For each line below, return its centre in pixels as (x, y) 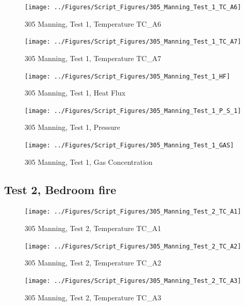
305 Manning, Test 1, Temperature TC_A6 (93, 23)
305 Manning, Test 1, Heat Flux (75, 93)
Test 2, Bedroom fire (60, 189)
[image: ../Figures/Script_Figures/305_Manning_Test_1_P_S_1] (133, 111)
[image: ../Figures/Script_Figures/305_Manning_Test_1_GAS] (129, 145)
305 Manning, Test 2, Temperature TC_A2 (93, 263)
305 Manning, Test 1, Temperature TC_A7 (93, 58)
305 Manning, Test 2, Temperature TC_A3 (93, 297)
